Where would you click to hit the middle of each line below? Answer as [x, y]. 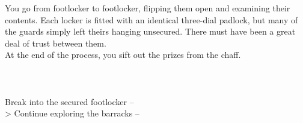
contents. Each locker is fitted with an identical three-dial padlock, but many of [151, 19]
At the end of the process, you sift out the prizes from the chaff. [123, 55]
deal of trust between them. [56, 43]
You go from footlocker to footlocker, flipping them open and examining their [148, 8]
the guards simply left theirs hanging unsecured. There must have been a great [150, 31]
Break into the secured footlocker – [69, 101]
